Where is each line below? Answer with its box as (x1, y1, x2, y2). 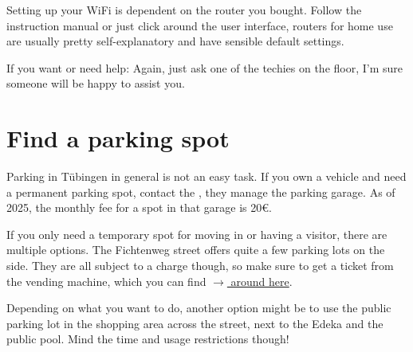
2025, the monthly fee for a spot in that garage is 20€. (6, 199, 272, 216)
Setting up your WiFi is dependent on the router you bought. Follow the (6, 2, 362, 18)
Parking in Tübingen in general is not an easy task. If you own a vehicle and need (6, 168, 407, 185)
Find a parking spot (6, 122, 230, 154)
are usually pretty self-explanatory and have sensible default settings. (6, 33, 344, 49)
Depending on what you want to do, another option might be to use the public (6, 299, 391, 316)
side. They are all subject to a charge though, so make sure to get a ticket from (6, 257, 394, 274)
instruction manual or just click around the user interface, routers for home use (6, 17, 393, 33)
